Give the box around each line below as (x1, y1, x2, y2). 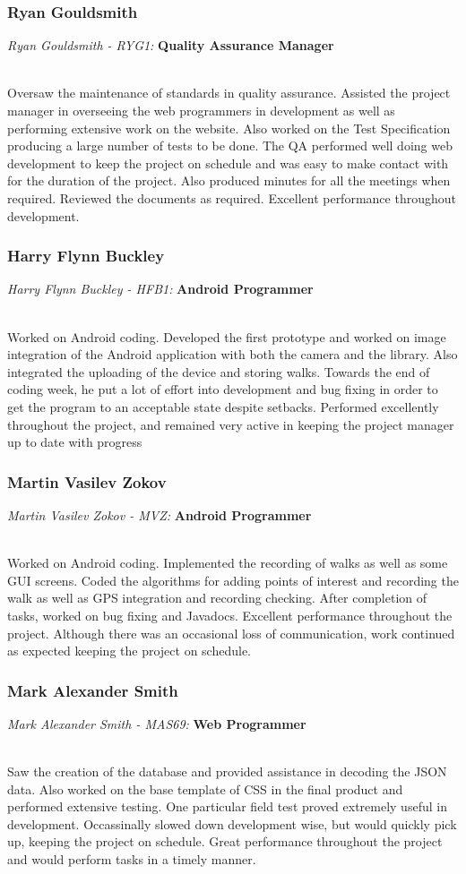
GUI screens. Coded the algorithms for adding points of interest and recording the (7, 570, 459, 589)
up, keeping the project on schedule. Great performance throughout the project (7, 832, 443, 851)
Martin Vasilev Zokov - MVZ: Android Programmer (7, 505, 312, 524)
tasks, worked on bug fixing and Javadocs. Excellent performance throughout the (7, 605, 453, 624)
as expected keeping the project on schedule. (7, 641, 252, 660)
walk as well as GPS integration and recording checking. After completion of (7, 588, 427, 607)
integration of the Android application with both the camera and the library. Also (7, 345, 458, 364)
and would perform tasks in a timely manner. (7, 850, 256, 869)
